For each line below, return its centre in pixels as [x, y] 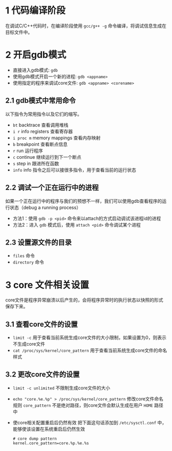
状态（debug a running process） [45, 207]
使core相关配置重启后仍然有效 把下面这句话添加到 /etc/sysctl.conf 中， [90, 422]
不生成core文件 [29, 344]
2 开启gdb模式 [36, 55]
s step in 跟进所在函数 [36, 163]
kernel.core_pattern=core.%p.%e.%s [51, 443]
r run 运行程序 [28, 151]
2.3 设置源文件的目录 [39, 242]
